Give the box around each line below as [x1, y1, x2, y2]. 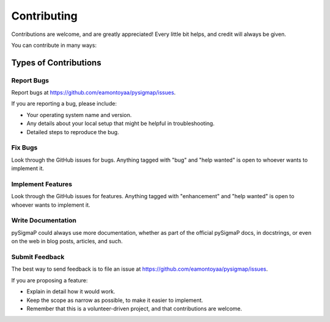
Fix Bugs [11, 143, 38, 152]
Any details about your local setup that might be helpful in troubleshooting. [26, 120, 215, 127]
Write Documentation [11, 216, 76, 225]
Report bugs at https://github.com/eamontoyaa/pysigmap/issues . [11, 89, 176, 96]
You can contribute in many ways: [11, 41, 97, 49]
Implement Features [11, 180, 73, 188]
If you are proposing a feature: [11, 276, 88, 284]
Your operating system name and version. [26, 111, 132, 118]
